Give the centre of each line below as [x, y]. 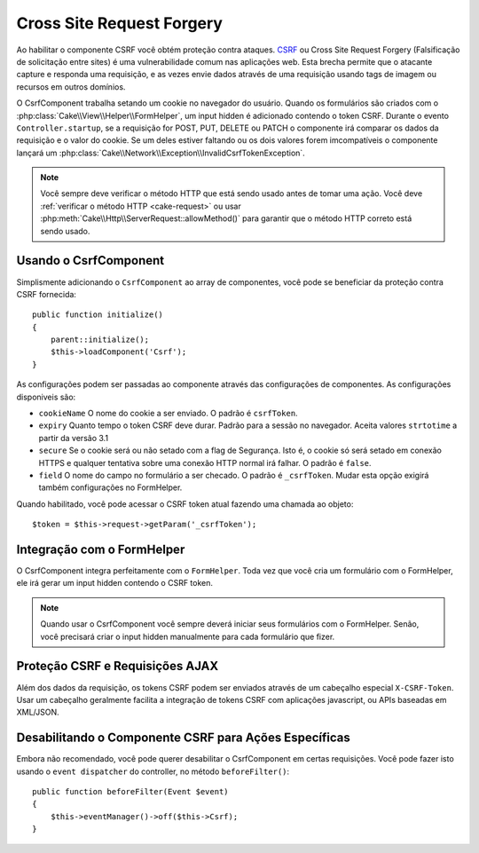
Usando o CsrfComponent [90, 261]
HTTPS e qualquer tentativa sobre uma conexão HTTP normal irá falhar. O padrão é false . [205, 462]
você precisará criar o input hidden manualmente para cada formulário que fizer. [188, 636]
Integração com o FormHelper [101, 549]
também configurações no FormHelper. [110, 487]
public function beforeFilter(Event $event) [131, 792]
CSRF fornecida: [47, 294]
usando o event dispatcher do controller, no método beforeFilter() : [153, 771]
